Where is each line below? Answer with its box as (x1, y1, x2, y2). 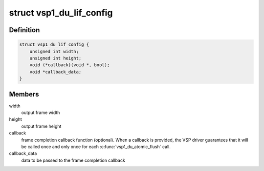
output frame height (21, 123, 62, 129)
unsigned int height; (29, 55, 82, 61)
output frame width (21, 110, 60, 115)
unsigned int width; (29, 49, 79, 54)
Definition (9, 26, 40, 34)
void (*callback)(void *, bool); (29, 62, 110, 68)
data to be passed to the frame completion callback (21, 157, 126, 163)
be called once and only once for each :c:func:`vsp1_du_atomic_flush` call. (21, 144, 171, 150)
